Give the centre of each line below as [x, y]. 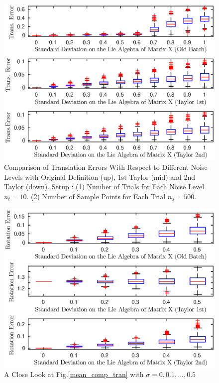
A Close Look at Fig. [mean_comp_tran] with [74, 374]
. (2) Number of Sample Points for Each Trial [96, 196]
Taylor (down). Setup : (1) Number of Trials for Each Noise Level [104, 187]
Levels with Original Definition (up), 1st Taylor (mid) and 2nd [100, 177]
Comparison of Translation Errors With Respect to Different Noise [106, 167]
